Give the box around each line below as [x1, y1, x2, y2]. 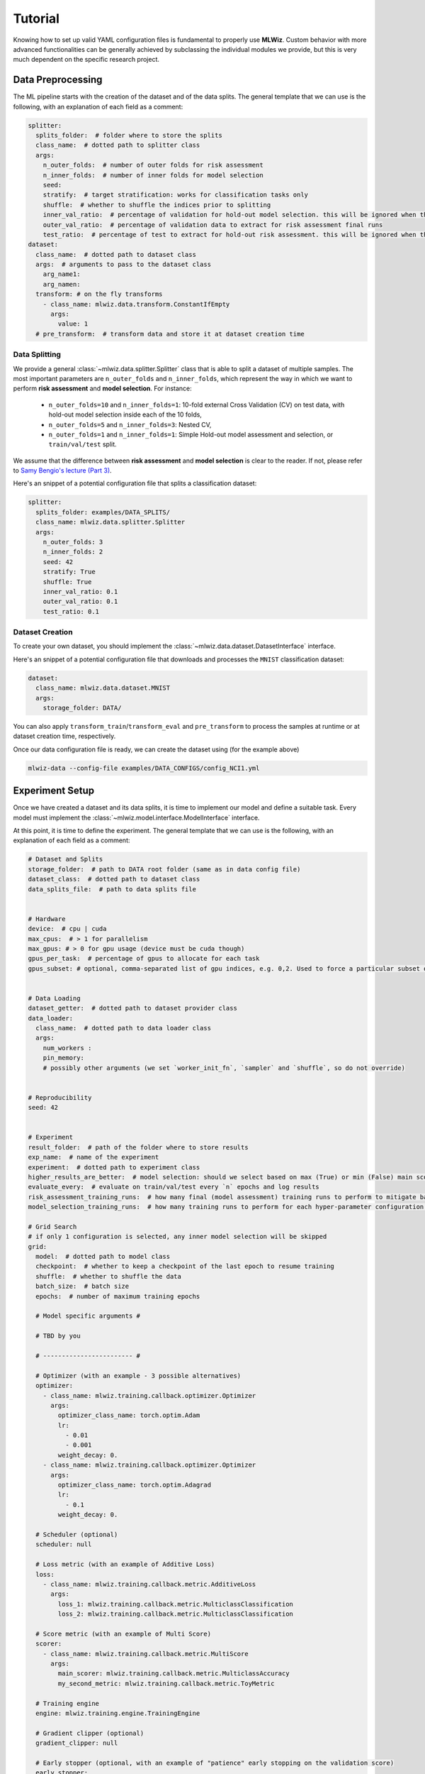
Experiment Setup [13, 785, 95, 797]
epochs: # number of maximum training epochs [35, 1292, 200, 1300]
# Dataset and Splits [28, 855, 103, 864]
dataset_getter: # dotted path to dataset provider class [28, 1004, 237, 1013]
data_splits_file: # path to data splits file [28, 885, 196, 893]
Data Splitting [13, 350, 62, 360]
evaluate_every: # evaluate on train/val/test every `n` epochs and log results [28, 1183, 320, 1191]
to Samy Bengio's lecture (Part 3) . [13, 466, 113, 475]
